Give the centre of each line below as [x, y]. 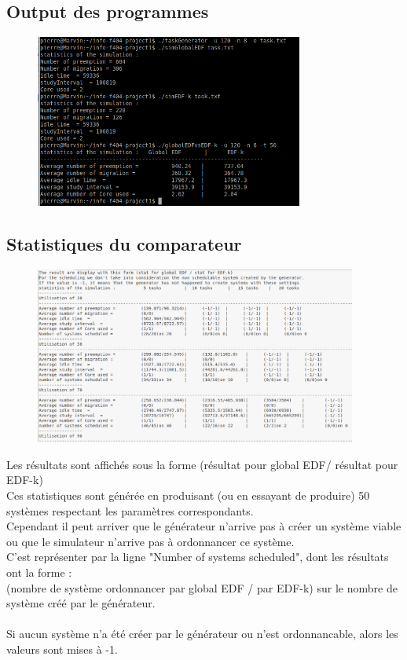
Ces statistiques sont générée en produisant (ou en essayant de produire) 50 [188, 495]
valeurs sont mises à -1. [62, 649]
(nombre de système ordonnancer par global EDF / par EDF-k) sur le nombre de [202, 587]
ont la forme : [39, 572]
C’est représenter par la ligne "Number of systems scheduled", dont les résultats [198, 557]
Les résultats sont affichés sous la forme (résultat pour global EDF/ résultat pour [202, 464]
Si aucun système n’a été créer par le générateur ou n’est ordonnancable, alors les [202, 634]
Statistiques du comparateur [124, 244]
